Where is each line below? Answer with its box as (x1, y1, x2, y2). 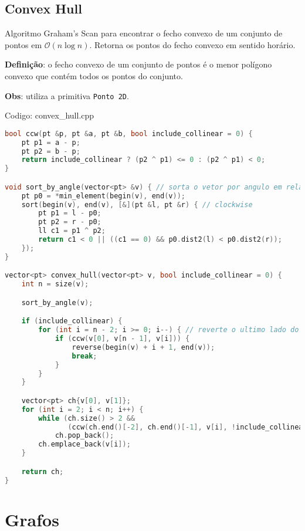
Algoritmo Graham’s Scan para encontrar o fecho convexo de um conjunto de (5, 27, 283, 39)
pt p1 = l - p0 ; (38, 209, 101, 218)
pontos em (5, 38, 42, 50)
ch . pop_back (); (55, 431, 114, 440)
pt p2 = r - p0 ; (38, 218, 101, 226)
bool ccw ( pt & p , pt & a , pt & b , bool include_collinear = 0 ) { (5, 129, 253, 138)
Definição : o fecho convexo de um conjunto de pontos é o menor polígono (5, 58, 272, 70)
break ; (72, 351, 97, 360)
